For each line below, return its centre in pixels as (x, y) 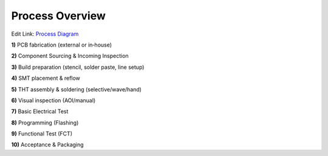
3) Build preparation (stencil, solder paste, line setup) (78, 67)
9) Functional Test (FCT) (42, 134)
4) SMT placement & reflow (46, 78)
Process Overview (59, 16)
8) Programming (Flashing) (45, 122)
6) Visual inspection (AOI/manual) (53, 100)
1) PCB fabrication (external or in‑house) (62, 45)
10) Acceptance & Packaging (48, 145)
